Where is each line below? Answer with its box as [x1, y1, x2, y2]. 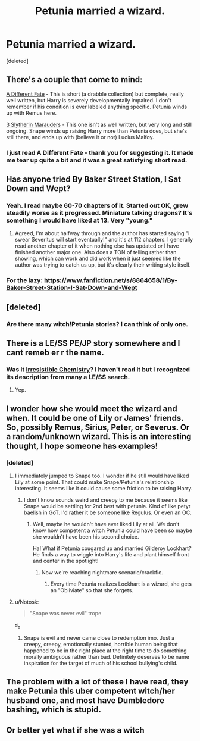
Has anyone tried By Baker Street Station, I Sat [6, 174, 182, 185]
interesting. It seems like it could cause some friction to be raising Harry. [14, 484, 193, 492]
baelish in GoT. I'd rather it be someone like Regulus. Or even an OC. [23, 509, 192, 516]
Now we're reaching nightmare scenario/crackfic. [41, 568, 164, 576]
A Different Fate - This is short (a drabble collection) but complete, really [6, 90, 185, 98]
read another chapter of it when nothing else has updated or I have [14, 242, 179, 249]
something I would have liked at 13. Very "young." [6, 216, 153, 224]
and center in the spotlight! [32, 557, 99, 564]
